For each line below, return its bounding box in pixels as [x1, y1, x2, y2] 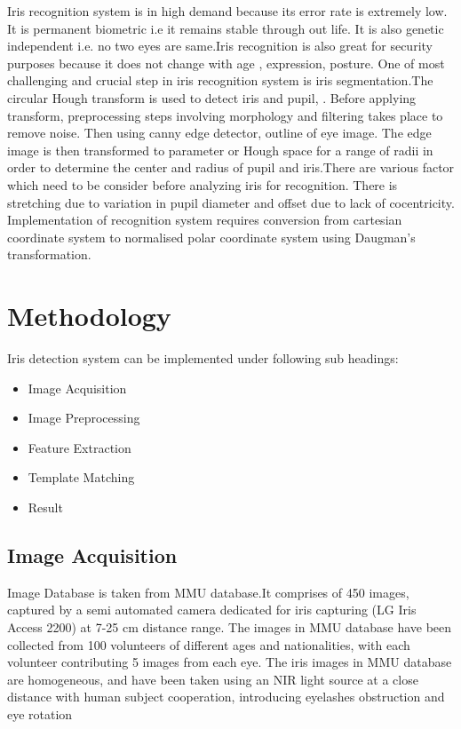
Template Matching [28, 468, 135, 487]
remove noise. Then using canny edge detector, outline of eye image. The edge [7, 123, 432, 142]
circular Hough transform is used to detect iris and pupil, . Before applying [7, 88, 417, 107]
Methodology [7, 297, 171, 334]
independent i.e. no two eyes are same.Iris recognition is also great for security [7, 36, 433, 55]
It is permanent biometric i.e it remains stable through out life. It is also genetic [7, 19, 444, 37]
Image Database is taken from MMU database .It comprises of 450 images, [7, 582, 409, 601]
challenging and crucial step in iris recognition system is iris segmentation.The [7, 71, 433, 90]
